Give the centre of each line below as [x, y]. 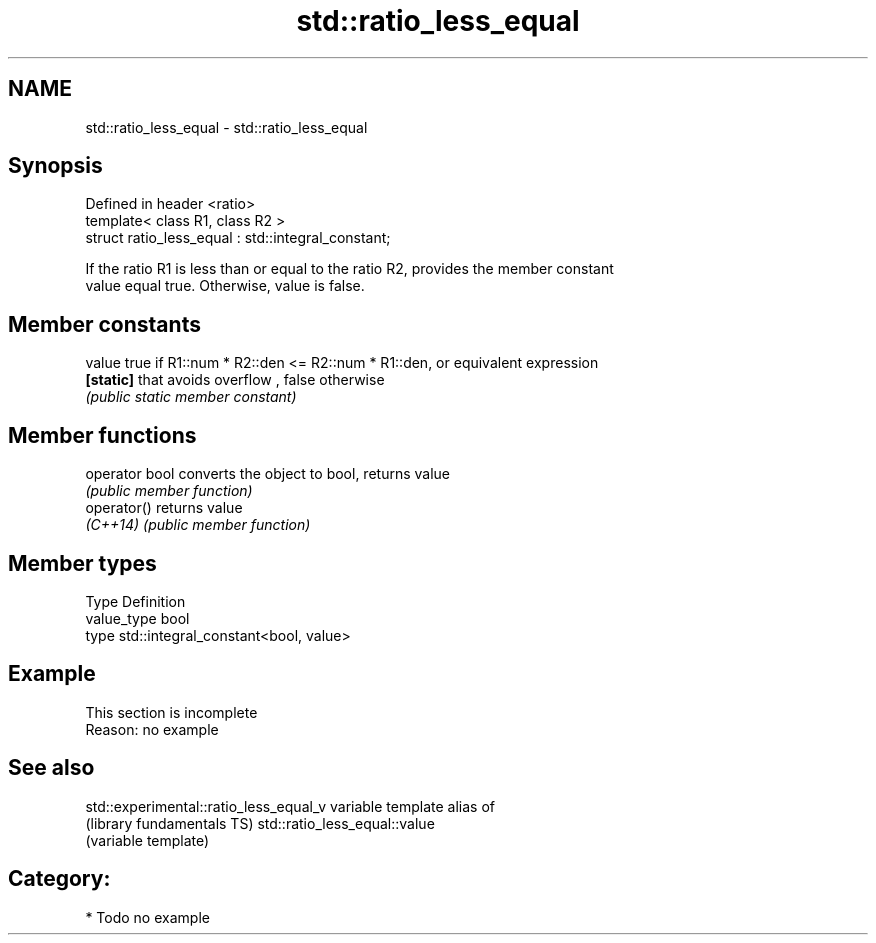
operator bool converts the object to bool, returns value [267, 474]
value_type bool [137, 618]
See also [51, 768]
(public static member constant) [191, 397]
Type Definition [135, 601]
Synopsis [55, 166]
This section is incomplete [171, 712]
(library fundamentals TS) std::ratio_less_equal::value [260, 823]
